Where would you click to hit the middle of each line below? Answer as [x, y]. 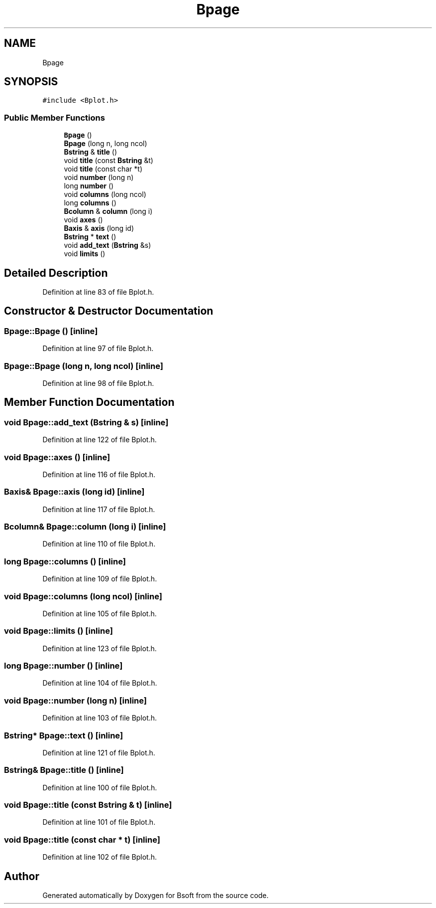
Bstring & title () [91, 152]
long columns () [90, 203]
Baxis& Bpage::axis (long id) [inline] [74, 492]
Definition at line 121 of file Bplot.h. [99, 752]
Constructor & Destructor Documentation [109, 311]
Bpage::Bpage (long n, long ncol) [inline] [84, 366]
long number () [89, 186]
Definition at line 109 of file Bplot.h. [100, 579]
